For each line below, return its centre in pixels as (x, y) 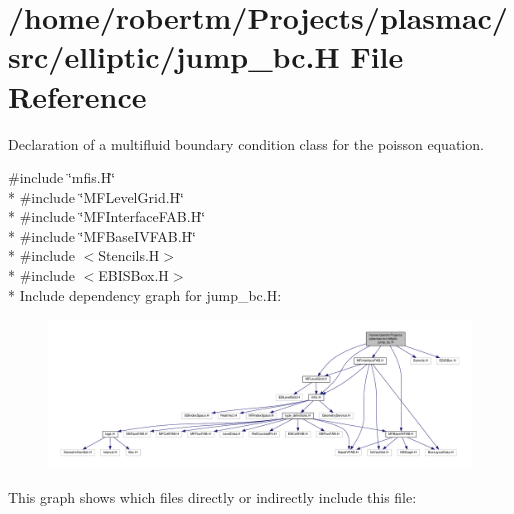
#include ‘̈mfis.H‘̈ (62, 177)
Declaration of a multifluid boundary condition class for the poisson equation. (246, 143)
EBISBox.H (133, 275)
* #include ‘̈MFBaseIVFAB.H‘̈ (102, 235)
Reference (77, 95)
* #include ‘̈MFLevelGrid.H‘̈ (96, 196)
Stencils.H (129, 255)
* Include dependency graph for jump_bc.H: (145, 294)
